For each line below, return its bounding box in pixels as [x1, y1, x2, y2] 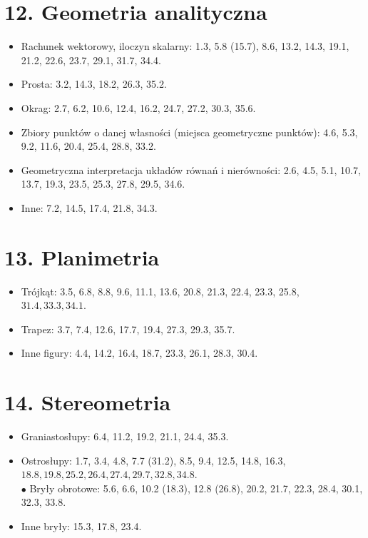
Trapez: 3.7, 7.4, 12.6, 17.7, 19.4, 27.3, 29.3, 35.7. [21, 321, 235, 336]
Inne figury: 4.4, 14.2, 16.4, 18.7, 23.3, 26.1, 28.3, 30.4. [21, 345, 258, 360]
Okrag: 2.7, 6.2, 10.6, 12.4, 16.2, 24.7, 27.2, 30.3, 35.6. [21, 100, 256, 115]
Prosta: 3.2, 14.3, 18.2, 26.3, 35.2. [21, 76, 167, 91]
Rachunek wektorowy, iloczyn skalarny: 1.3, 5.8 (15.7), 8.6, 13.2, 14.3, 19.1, [21, 39, 349, 54]
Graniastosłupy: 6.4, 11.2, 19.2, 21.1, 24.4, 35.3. [21, 429, 229, 444]
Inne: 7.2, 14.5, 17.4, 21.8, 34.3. [21, 200, 158, 215]
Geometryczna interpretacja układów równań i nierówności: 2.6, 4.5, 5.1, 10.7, [21, 162, 361, 177]
